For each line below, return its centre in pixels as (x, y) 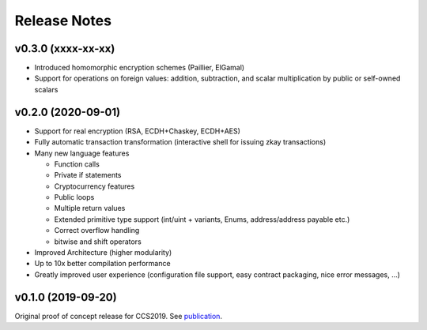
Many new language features (82, 153)
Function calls (77, 164)
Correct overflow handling (97, 231)
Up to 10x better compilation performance (102, 264)
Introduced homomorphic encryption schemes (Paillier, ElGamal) (140, 68)
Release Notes (63, 21)
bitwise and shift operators (98, 242)
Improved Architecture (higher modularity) (103, 253)
